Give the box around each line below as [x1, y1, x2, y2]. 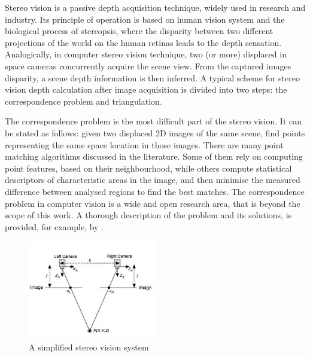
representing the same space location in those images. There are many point [5, 138, 284, 151]
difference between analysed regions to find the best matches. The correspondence [5, 185, 305, 197]
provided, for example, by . [5, 220, 104, 233]
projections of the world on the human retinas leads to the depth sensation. [5, 36, 282, 48]
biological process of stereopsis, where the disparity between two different [5, 25, 273, 37]
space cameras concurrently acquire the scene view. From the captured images [5, 59, 291, 72]
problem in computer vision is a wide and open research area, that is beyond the [5, 197, 300, 209]
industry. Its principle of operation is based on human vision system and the [5, 13, 285, 25]
